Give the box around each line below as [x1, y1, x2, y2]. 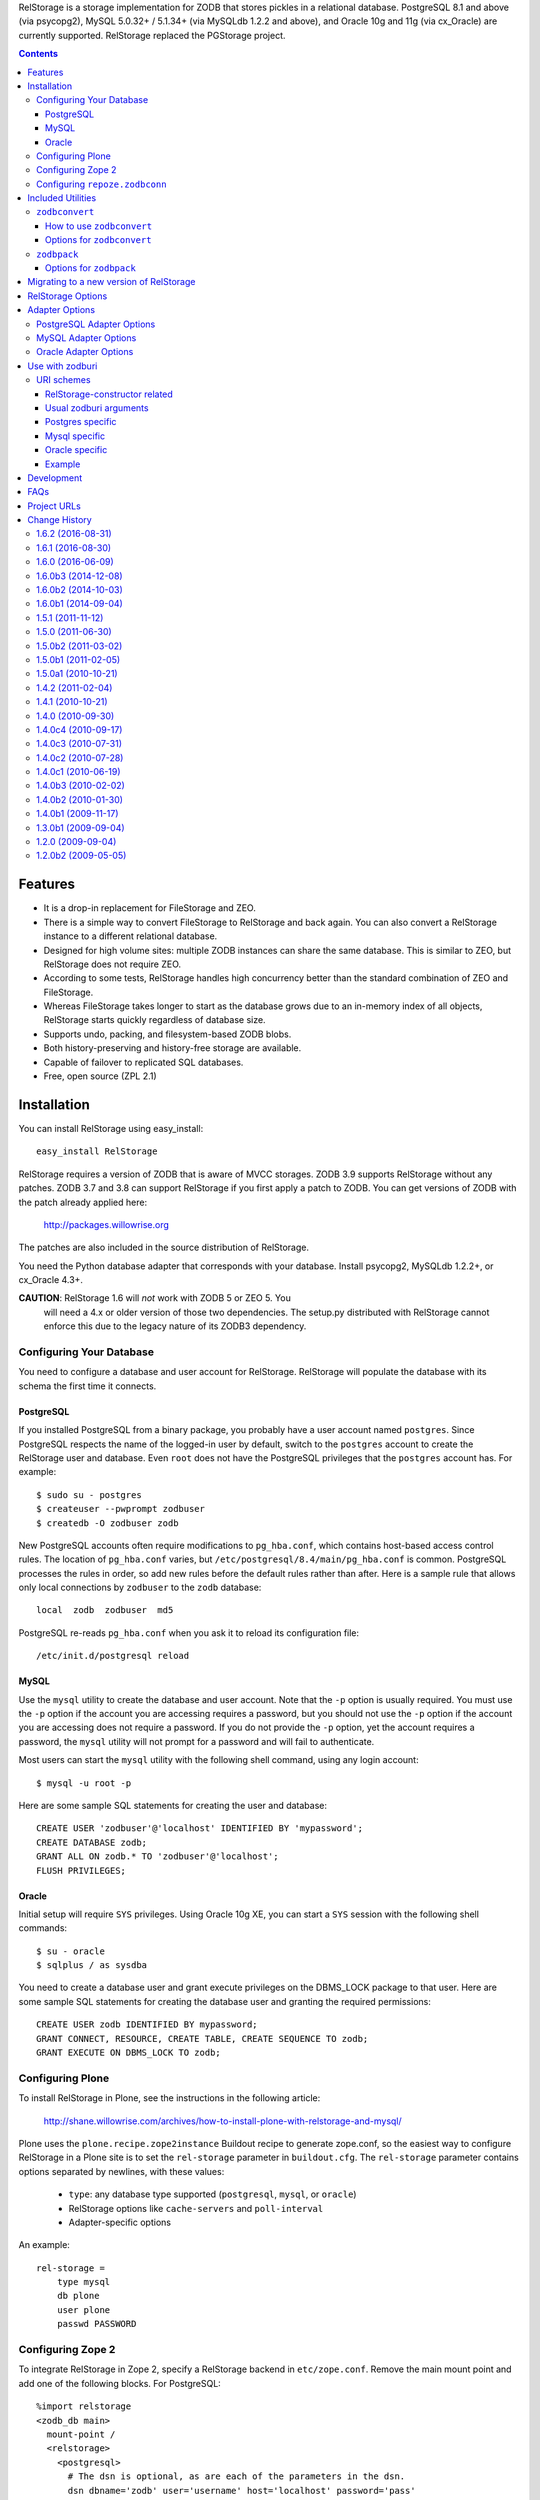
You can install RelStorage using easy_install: [18, 1122, 204, 1134]
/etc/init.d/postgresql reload [36, 1650, 190, 1662]
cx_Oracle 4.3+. [18, 1274, 84, 1286]
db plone [56, 2290, 100, 2302]
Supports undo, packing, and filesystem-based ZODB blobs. [43, 1028, 292, 1040]
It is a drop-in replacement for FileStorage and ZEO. [43, 902, 257, 914]
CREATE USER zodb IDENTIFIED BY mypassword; [36, 2019, 259, 2030]
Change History [27, 514, 92, 526]
